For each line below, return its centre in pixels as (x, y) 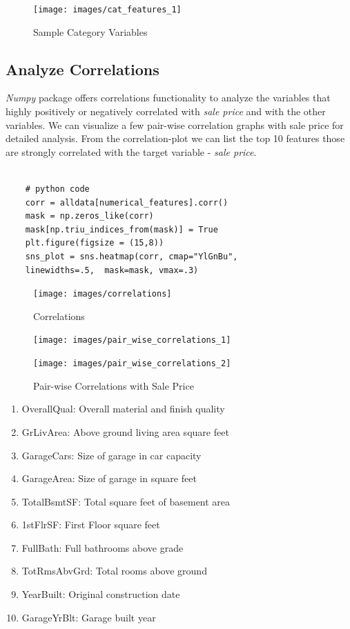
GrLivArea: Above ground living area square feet (125, 431)
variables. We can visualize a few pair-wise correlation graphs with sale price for (175, 124)
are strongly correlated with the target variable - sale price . (131, 151)
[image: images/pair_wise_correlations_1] (132, 340)
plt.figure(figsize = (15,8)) (95, 243)
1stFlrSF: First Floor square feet (91, 525)
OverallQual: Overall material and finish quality (123, 409)
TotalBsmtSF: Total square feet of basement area (126, 501)
